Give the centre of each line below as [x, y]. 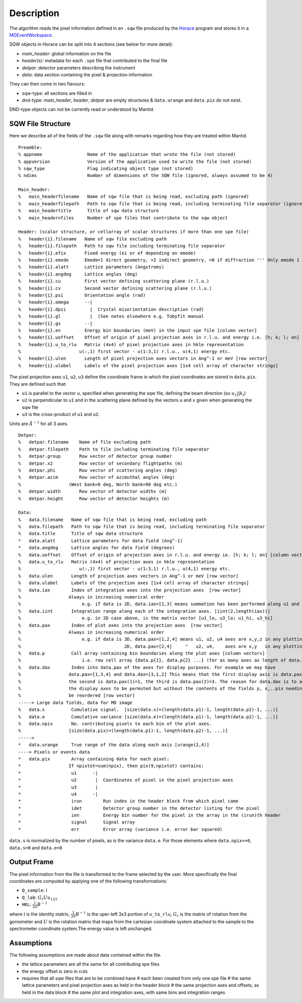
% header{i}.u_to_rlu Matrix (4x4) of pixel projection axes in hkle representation [131, 344]
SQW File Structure [40, 124]
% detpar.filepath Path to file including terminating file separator [114, 449]
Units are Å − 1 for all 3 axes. [39, 423]
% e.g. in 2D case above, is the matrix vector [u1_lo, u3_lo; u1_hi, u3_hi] [146, 618]
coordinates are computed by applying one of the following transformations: [88, 881]
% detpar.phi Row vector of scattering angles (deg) [98, 470]
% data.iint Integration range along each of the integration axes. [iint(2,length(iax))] [144, 611]
